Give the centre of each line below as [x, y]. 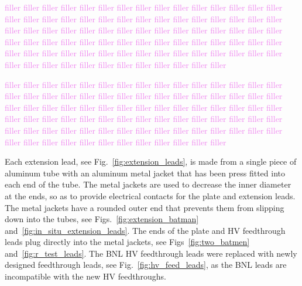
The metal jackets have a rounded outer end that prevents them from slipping [145, 207]
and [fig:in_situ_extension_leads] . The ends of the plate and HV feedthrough [145, 230]
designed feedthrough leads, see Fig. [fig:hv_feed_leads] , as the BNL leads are [146, 265]
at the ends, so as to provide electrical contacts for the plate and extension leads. [150, 195]
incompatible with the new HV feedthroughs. [85, 276]
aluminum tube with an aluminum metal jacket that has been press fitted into [145, 173]
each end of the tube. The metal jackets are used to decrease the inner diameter [148, 184]
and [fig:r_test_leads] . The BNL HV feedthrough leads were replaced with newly [151, 253]
